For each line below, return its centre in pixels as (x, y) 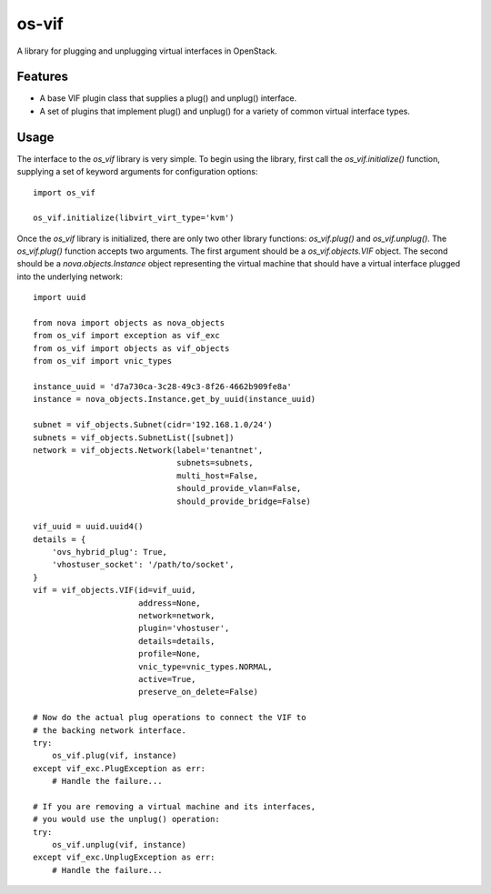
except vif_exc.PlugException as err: (120, 768)
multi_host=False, (217, 476)
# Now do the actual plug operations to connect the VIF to (170, 718)
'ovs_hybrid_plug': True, (110, 552)
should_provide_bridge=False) (243, 501)
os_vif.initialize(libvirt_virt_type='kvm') (134, 218)
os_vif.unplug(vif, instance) (119, 845)
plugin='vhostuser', (184, 628)
